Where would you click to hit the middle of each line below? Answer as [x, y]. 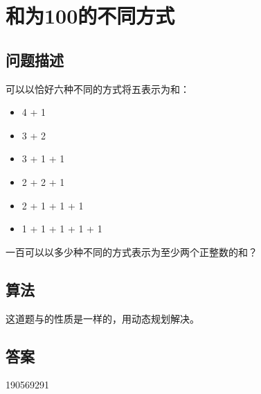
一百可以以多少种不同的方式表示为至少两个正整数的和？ [132, 251]
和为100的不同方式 [90, 16]
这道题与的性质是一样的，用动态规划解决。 [102, 318]
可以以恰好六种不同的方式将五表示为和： [98, 88]
